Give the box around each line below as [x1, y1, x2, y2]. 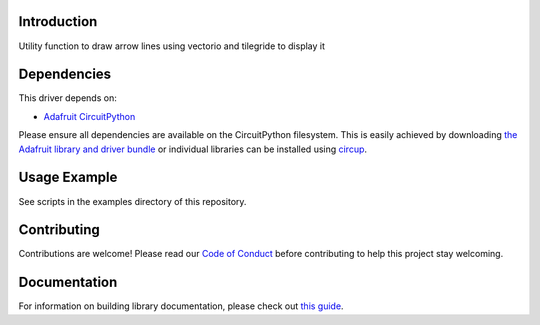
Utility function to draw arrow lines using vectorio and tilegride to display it [18, 40, 325, 52]
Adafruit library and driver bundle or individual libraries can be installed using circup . [18, 143, 368, 155]
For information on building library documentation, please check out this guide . [18, 300, 344, 312]
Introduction [18, 13, 98, 30]
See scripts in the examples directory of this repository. [18, 195, 247, 207]
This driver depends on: [18, 92, 117, 104]
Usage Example [18, 169, 118, 186]
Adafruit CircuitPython [43, 110, 136, 122]
